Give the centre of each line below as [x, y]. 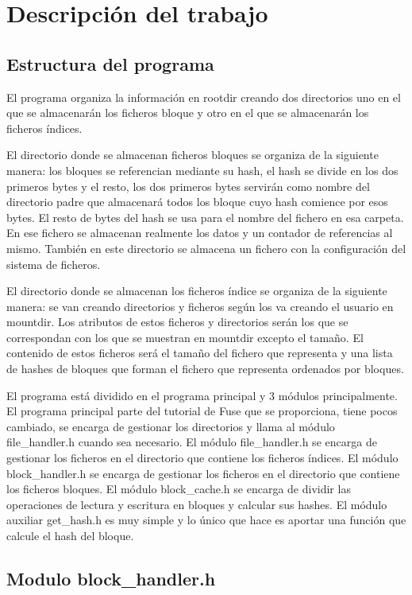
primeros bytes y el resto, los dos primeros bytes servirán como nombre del [188, 186]
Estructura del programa [110, 63]
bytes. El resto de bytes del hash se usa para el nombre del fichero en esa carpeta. [205, 217]
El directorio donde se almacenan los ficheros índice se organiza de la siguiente [197, 291]
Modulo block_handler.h [111, 578]
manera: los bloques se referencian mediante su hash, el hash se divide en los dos [202, 170]
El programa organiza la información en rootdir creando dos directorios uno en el [204, 97]
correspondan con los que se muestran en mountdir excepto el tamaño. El [185, 337]
